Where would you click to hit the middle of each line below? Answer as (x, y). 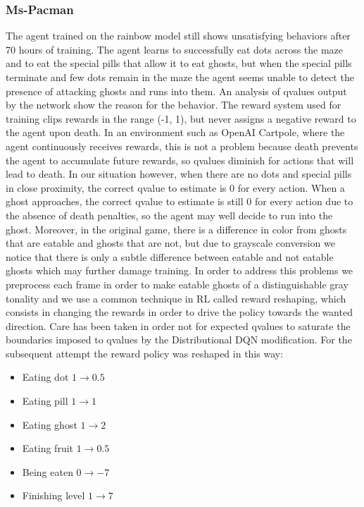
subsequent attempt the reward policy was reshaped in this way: (145, 353)
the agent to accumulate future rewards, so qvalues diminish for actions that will (180, 160)
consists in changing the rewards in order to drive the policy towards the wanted (179, 312)
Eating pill (45, 401)
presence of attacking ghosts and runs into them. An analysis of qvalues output (176, 91)
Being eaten (48, 471)
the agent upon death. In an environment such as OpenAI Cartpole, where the (175, 132)
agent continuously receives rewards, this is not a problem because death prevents (182, 146)
